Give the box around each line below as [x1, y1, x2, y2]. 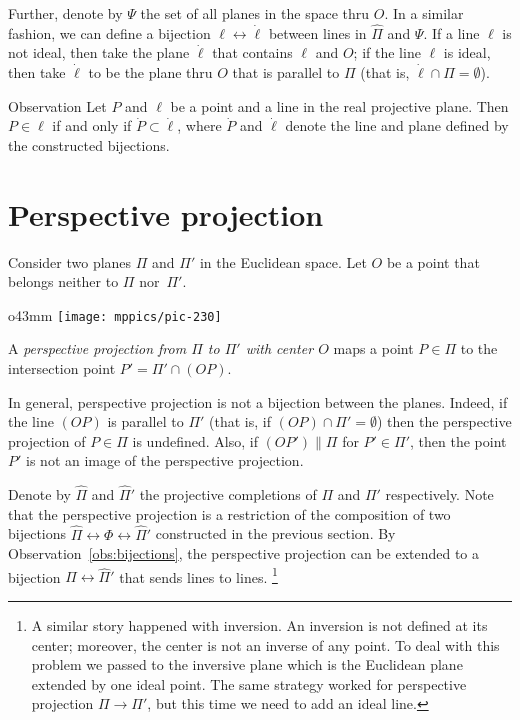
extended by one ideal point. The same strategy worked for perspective [31, 673, 467, 694]
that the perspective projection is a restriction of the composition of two [8, 503, 451, 524]
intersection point [8, 357, 116, 378]
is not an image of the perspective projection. [26, 450, 304, 471]
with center [245, 338, 314, 359]
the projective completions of [139, 484, 317, 505]
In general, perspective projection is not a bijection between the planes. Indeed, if [8, 391, 508, 412]
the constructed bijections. [8, 134, 170, 155]
